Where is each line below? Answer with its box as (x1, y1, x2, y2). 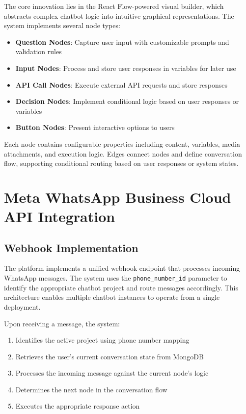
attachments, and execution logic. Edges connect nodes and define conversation (4, 148, 242, 159)
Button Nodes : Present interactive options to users (15, 122, 175, 132)
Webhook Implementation (4, 240, 138, 255)
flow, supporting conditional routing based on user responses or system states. (4, 158, 239, 168)
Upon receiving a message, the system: (4, 318, 120, 328)
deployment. (4, 301, 41, 312)
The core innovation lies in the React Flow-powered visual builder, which (4, 1, 224, 11)
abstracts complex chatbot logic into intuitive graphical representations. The (4, 10, 234, 21)
